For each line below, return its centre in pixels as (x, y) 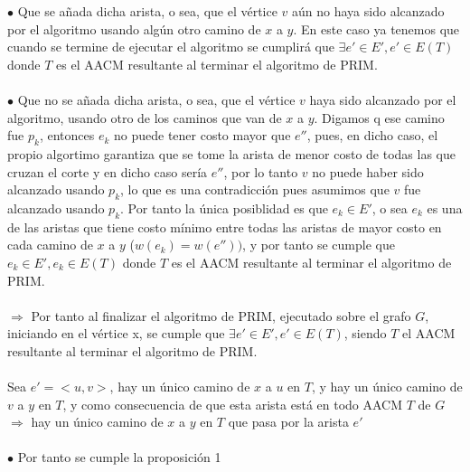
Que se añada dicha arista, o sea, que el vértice (147, 11)
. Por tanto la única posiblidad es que (224, 208)
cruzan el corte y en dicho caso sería (108, 171)
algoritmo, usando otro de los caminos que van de (145, 117)
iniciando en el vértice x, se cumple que (116, 333)
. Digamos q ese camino (379, 117)
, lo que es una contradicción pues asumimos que (255, 189)
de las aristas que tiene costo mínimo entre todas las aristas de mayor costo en (225, 227)
